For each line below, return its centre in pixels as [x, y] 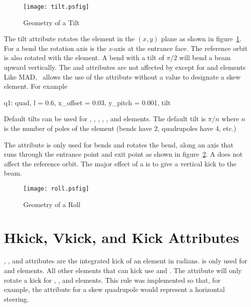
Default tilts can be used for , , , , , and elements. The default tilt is [105, 119]
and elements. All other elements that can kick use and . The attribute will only [123, 270]
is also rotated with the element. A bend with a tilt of [84, 57]
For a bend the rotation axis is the [55, 48]
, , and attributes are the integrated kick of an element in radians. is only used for [126, 261]
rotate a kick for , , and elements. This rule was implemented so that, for [112, 280]
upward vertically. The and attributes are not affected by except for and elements [125, 67]
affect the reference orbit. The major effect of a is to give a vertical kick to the [120, 163]
